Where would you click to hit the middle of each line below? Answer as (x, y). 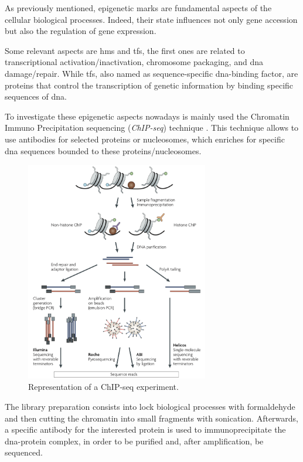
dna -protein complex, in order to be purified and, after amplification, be (134, 441)
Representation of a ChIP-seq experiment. (103, 387)
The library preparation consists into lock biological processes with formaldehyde (150, 406)
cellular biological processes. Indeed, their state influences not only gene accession (151, 19)
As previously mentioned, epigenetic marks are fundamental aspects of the (138, 8)
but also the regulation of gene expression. (81, 31)
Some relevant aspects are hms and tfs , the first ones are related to (125, 50)
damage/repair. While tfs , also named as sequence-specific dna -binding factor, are (151, 73)
